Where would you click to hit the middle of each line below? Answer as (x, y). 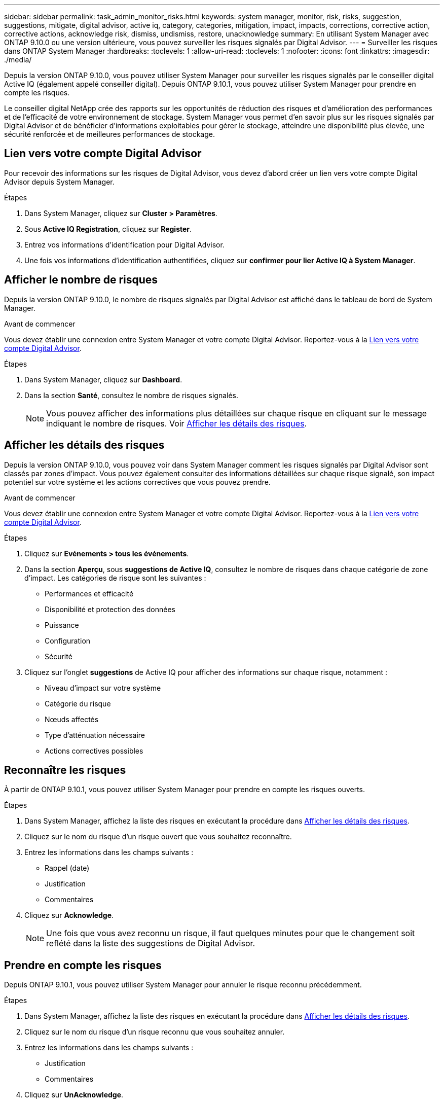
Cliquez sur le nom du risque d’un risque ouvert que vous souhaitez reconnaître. (158, 837)
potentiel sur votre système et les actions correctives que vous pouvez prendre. (137, 482)
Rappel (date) (67, 868)
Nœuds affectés (72, 719)
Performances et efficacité (89, 593)
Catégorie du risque (78, 703)
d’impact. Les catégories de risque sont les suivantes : (115, 578)
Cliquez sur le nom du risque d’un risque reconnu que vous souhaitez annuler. (155, 1032)
